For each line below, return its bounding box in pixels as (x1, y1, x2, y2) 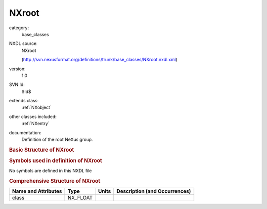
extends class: (9, 98, 39, 104)
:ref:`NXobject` (21, 104, 52, 111)
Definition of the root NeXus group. (21, 136, 93, 143)
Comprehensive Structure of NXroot (9, 178, 101, 185)
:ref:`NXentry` (21, 121, 49, 126)
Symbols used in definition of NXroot (9, 157, 102, 164)
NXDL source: (9, 41, 38, 46)
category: (9, 25, 29, 31)
